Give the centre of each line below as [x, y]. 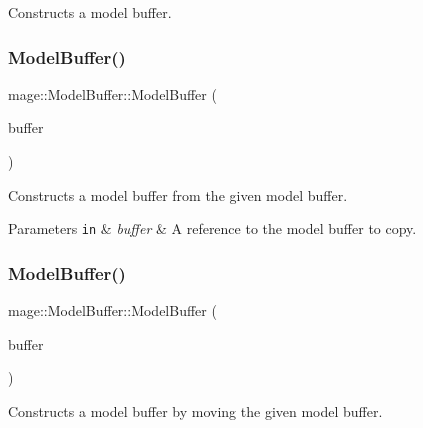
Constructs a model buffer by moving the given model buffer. [195, 410]
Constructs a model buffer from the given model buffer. [178, 194]
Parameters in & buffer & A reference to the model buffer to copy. [212, 228]
